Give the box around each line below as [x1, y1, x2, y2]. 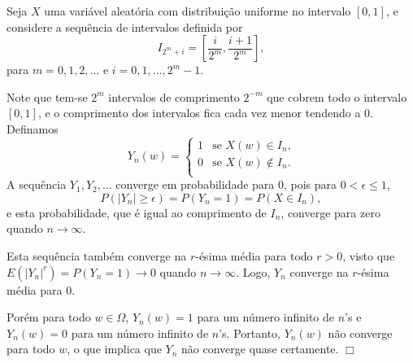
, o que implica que [67, 340, 162, 357]
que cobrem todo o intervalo [267, 88, 407, 105]
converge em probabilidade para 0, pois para [115, 176, 337, 193]
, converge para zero [280, 203, 380, 221]
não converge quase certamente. [181, 340, 339, 357]
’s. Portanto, [219, 324, 280, 341]
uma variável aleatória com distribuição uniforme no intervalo [44, 2, 351, 19]
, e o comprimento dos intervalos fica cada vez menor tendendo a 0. [37, 104, 373, 121]
